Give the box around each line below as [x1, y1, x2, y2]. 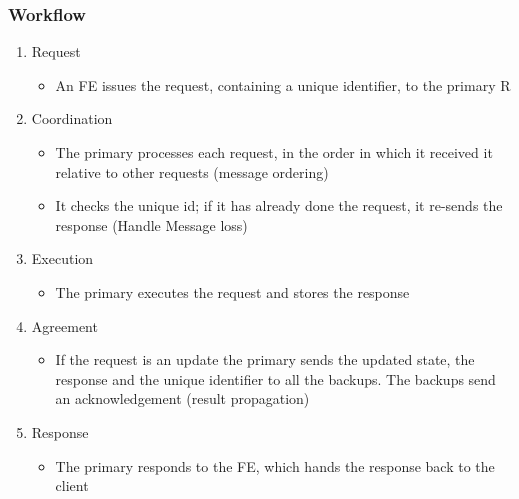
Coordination [31, 108, 113, 129]
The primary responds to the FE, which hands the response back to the [55, 455, 495, 476]
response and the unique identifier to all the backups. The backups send [55, 368, 496, 389]
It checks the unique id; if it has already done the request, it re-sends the [55, 195, 503, 216]
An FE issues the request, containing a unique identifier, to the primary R [55, 74, 511, 95]
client [55, 475, 89, 496]
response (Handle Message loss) [55, 214, 248, 235]
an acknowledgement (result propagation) [55, 388, 310, 409]
